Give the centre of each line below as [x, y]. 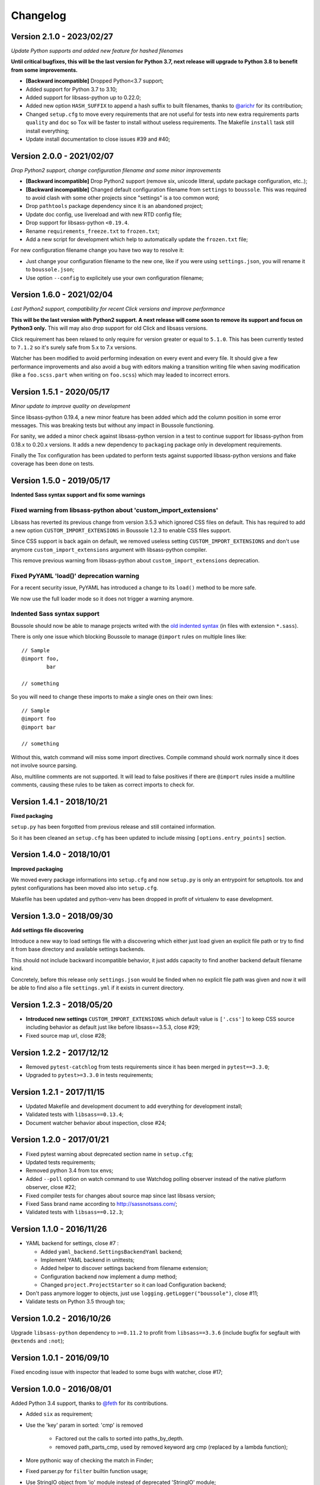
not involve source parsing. [44, 766]
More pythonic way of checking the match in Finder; [89, 1461]
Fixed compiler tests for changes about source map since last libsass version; [121, 1195]
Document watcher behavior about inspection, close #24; [96, 1123]
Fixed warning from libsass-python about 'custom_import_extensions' [115, 510]
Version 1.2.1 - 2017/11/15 [58, 1092]
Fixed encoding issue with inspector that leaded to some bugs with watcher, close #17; [117, 1372]
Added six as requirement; [59, 1414]
